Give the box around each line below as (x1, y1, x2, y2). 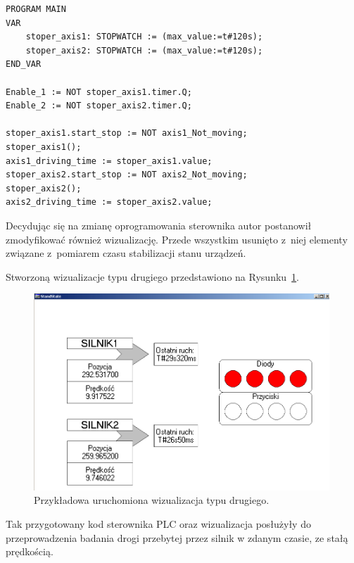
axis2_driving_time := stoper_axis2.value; (6, 197, 213, 208)
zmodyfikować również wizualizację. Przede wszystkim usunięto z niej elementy (6, 232, 348, 246)
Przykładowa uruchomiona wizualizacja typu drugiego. (34, 493, 270, 507)
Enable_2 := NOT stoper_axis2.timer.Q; (6, 101, 192, 111)
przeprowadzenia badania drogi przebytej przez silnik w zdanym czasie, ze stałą (6, 530, 348, 545)
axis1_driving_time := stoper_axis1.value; (6, 156, 213, 166)
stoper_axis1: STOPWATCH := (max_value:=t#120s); (25, 32, 263, 42)
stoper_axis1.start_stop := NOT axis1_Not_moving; (6, 128, 248, 139)
